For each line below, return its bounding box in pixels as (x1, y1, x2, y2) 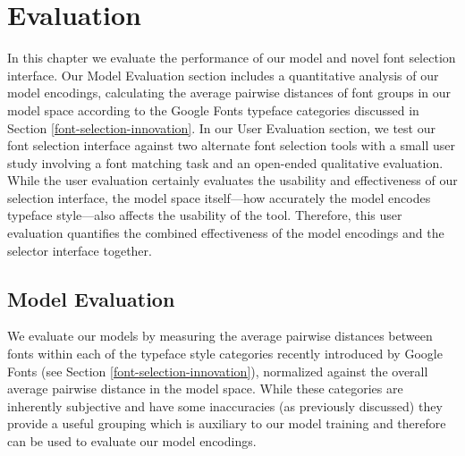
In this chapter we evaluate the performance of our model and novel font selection (7, 48, 456, 67)
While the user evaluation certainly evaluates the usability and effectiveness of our (7, 171, 458, 190)
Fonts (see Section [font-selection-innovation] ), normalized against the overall (7, 361, 428, 380)
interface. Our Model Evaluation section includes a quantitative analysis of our (7, 65, 439, 84)
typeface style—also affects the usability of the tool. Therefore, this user (7, 206, 402, 224)
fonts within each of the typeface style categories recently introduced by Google (7, 344, 443, 363)
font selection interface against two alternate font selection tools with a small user (7, 136, 456, 155)
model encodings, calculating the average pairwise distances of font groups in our (7, 83, 451, 102)
